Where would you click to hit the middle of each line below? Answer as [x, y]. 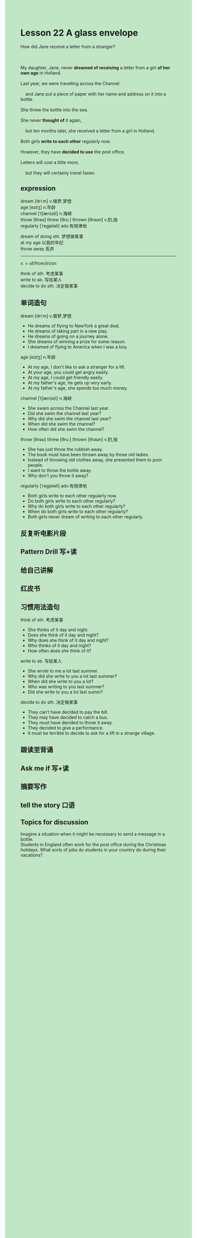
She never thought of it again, [51, 120]
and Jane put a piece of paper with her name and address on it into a [96, 94]
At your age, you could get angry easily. [68, 372]
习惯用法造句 [40, 607]
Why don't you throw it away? [58, 475]
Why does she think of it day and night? [68, 640]
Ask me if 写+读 [45, 768]
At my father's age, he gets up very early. [70, 383]
